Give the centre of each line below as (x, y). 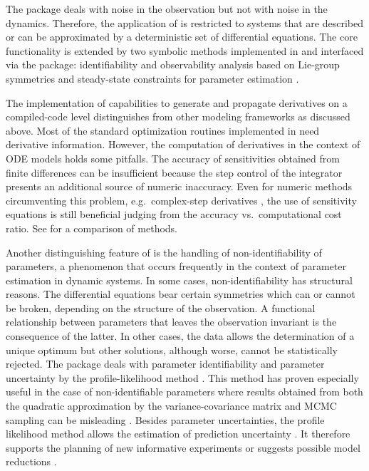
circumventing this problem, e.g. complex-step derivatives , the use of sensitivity (181, 200)
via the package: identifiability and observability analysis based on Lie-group (173, 64)
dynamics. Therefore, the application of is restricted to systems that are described (185, 22)
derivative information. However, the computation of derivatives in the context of (183, 144)
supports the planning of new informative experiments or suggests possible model (183, 447)
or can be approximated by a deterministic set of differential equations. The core (182, 37)
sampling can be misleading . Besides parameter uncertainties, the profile (165, 419)
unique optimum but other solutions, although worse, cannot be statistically (172, 350)
